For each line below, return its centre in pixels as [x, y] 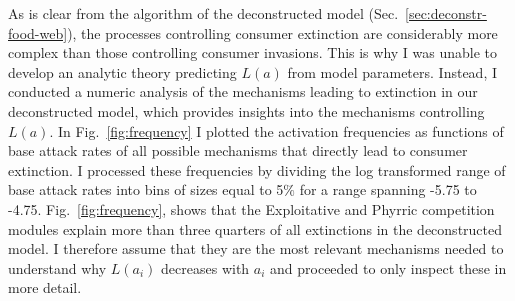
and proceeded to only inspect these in [388, 267]
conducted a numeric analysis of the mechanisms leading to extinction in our [243, 91]
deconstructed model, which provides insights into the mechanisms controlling [246, 110]
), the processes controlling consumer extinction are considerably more [282, 32]
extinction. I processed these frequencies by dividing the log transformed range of [257, 169]
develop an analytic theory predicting [122, 71]
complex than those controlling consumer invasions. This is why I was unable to [253, 52]
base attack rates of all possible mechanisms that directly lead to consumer [238, 150]
